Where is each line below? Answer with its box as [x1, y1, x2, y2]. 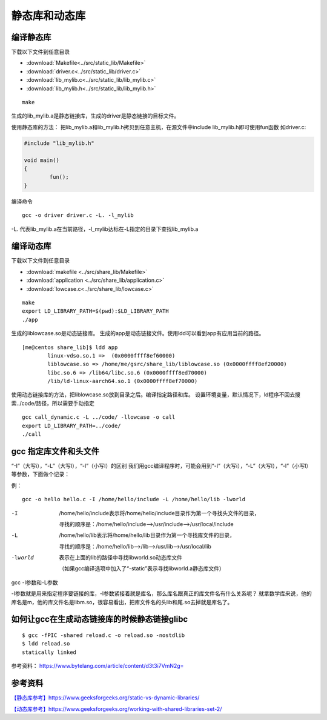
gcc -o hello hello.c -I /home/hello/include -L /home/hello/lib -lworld [22, 496, 246, 503]
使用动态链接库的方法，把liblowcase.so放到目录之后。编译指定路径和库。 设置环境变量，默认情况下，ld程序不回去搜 [11, 391, 301, 398]
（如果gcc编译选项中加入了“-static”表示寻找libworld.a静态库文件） [59, 565, 225, 572]
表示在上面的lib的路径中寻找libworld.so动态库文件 [59, 554, 183, 561]
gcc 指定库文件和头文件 [11, 446, 99, 456]
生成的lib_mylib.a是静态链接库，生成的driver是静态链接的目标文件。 [11, 112, 180, 119]
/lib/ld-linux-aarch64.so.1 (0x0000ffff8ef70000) [47, 378, 198, 385]
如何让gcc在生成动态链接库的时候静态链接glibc [11, 614, 188, 624]
